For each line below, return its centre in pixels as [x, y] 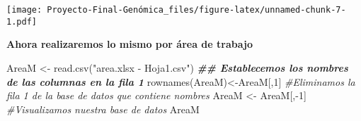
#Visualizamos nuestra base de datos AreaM [103, 109]
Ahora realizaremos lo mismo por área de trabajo [130, 44]
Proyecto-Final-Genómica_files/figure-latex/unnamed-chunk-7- [196, 10]
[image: [24, 10]
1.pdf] [22, 21]
